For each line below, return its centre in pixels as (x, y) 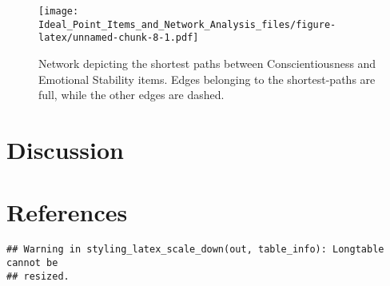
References (67, 212)
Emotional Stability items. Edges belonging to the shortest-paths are (207, 79)
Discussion (65, 149)
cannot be (32, 262)
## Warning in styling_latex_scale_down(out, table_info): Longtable (195, 250)
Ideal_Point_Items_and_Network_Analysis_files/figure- (187, 24)
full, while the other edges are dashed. (131, 95)
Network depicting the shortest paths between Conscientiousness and (207, 63)
